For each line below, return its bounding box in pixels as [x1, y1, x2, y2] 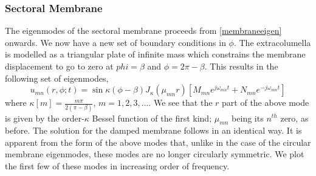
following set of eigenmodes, [5, 71, 109, 84]
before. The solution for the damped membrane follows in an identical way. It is [5, 124, 302, 137]
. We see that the [148, 96, 213, 109]
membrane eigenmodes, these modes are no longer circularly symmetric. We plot [5, 148, 304, 160]
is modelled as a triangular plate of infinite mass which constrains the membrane [5, 48, 306, 60]
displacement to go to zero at [5, 60, 114, 72]
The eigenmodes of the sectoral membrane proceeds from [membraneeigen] [5, 24, 282, 37]
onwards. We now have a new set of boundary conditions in [5, 36, 226, 48]
